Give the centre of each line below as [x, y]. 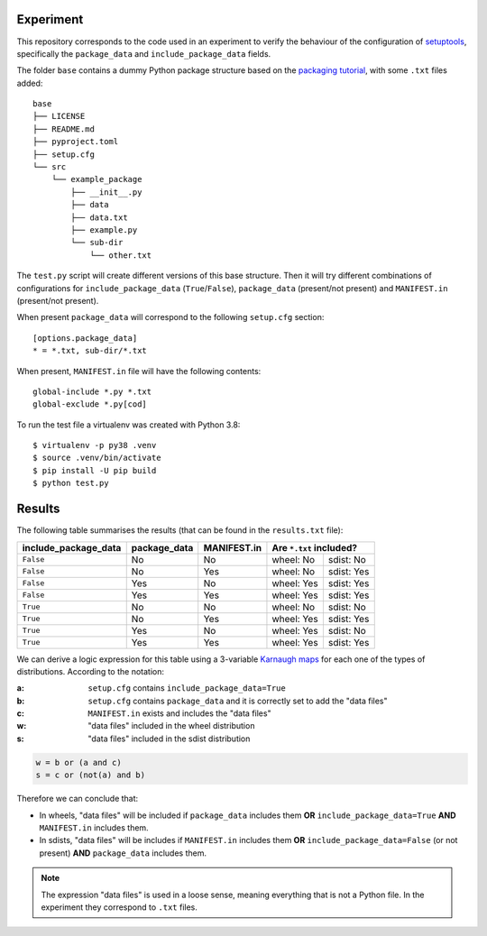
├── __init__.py [106, 192]
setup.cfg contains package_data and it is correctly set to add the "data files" [238, 701]
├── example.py [104, 229]
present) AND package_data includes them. [123, 853]
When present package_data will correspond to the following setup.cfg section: [170, 317]
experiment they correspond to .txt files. [119, 907]
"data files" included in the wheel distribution [171, 726]
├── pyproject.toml [76, 142]
